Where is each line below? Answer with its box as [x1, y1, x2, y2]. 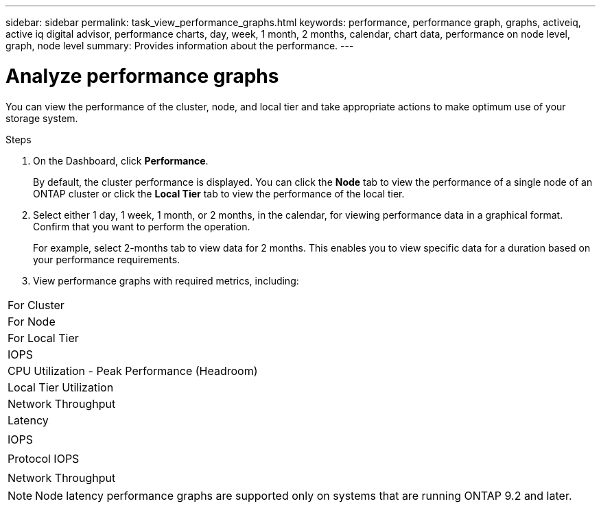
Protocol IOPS [8, 451, 80, 465]
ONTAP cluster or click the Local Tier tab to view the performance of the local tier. [33, 187, 405, 199]
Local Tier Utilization [8, 380, 114, 394]
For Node [8, 314, 56, 328]
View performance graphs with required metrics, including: [33, 274, 299, 287]
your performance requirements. [33, 253, 180, 265]
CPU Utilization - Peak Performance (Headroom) [8, 363, 258, 378]
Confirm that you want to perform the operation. [33, 220, 250, 232]
